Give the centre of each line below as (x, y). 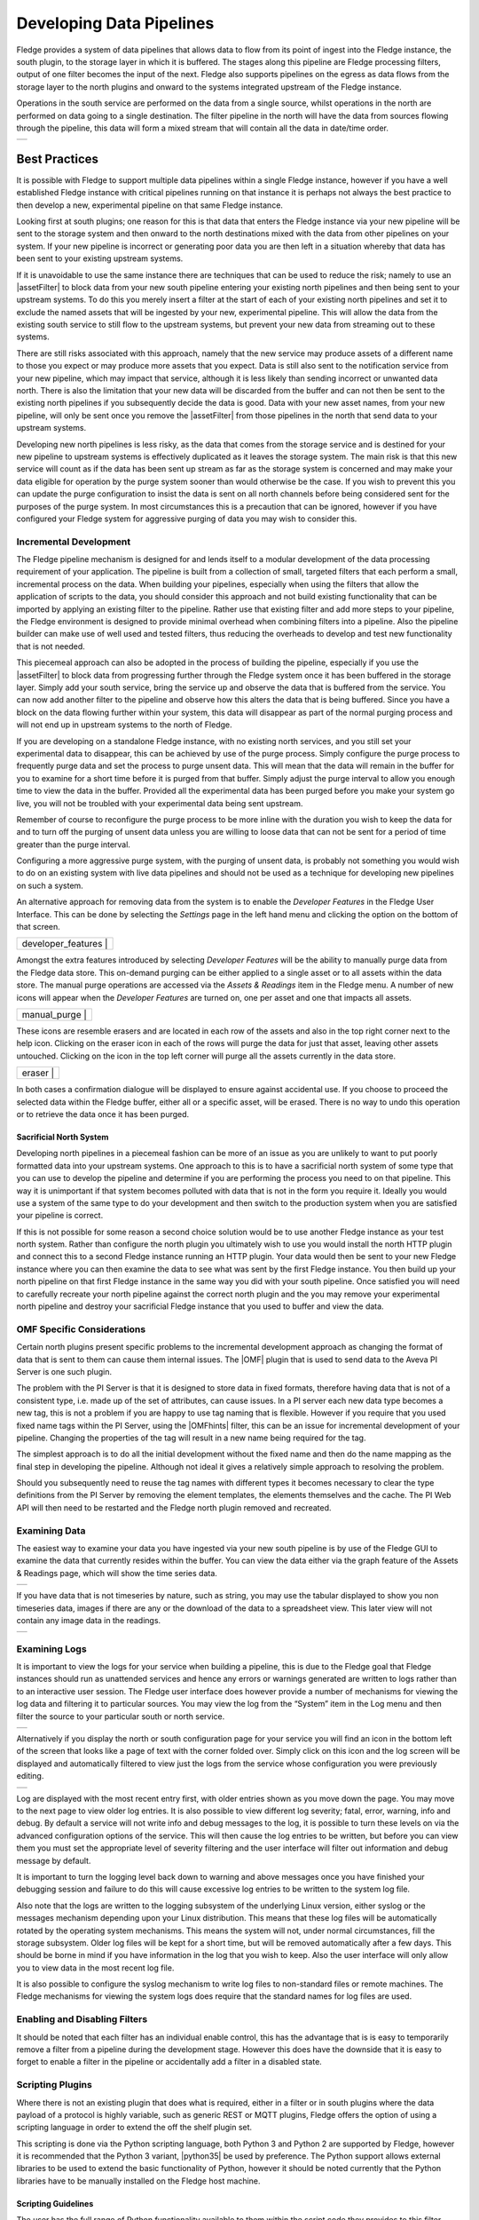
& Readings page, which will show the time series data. (117, 1573)
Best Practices (58, 159)
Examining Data (51, 1530)
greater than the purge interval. (73, 844)
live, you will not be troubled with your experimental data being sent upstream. (160, 803)
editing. (30, 1776)
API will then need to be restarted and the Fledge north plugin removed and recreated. (174, 1507)
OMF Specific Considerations (81, 1329)
